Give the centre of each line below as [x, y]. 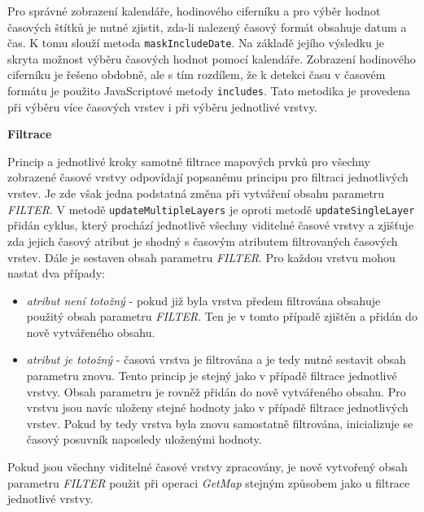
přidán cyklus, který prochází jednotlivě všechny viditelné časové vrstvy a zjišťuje [211, 225]
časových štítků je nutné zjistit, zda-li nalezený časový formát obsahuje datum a [207, 26]
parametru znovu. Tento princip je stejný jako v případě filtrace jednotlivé [212, 376]
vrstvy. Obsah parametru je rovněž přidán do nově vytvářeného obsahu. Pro [216, 391]
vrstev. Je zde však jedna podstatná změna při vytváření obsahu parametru [196, 193]
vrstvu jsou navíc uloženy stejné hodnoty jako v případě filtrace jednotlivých [217, 407]
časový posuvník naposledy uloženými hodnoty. [144, 439]
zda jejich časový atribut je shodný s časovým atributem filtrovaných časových [203, 241]
